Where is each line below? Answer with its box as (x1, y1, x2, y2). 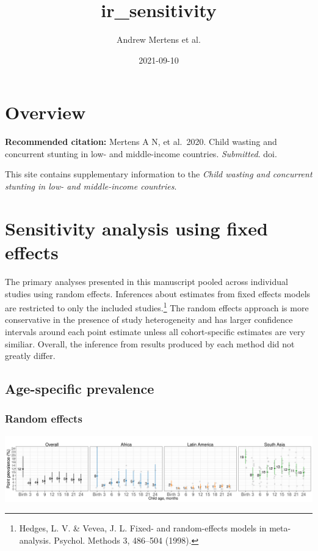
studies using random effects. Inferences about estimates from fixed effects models (5, 287, 311, 300)
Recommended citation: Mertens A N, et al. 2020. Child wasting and (5, 135, 277, 148)
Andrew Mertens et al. (117, 33, 201, 46)
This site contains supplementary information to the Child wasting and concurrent (5, 168, 313, 180)
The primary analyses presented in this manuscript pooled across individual (5, 275, 288, 287)
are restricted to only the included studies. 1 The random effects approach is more (5, 300, 309, 314)
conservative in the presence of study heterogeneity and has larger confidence (5, 313, 293, 326)
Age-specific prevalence (5, 379, 154, 398)
